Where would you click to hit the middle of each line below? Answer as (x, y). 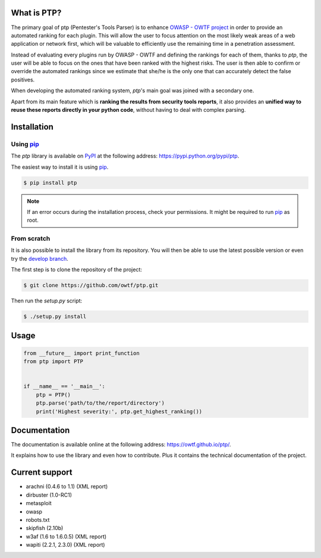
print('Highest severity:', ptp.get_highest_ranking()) (119, 411)
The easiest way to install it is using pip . (60, 167)
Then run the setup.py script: (47, 301)
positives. (23, 80)
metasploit (39, 503)
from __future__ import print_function (81, 353)
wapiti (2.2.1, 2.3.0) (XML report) (65, 545)
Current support (42, 472)
